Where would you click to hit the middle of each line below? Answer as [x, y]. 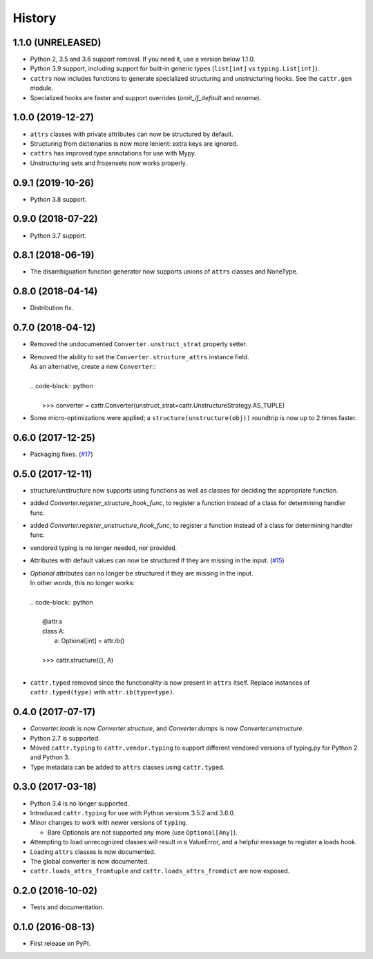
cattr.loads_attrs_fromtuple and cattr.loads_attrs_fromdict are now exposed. [160, 871]
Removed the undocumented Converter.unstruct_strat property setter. [139, 344]
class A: [54, 631]
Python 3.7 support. [58, 236]
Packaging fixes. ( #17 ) [61, 454]
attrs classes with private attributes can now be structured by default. [132, 134]
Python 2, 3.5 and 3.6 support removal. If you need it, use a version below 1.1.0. [143, 59]
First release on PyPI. [60, 944]
